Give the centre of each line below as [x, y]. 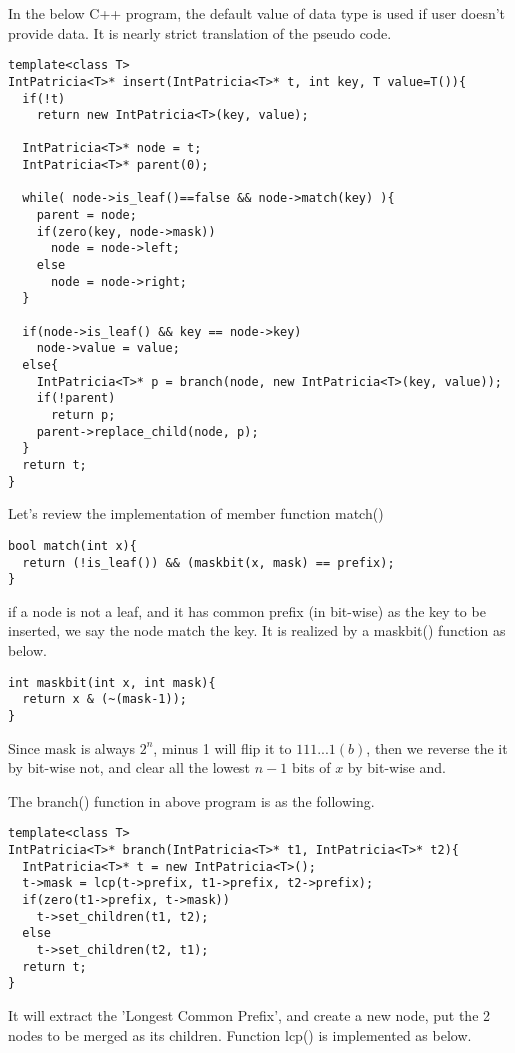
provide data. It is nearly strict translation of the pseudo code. [200, 32]
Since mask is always [71, 747]
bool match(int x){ [72, 545]
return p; [83, 414]
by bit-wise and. [396, 767]
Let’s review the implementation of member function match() [196, 513]
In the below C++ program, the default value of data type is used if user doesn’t [257, 13]
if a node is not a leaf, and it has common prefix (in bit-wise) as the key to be [247, 610]
